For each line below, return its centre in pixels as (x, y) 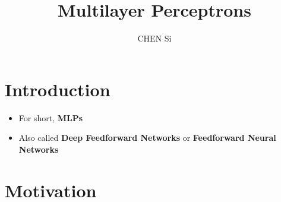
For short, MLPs (51, 117)
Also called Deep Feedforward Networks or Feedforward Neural (147, 138)
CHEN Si (154, 38)
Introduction (58, 89)
